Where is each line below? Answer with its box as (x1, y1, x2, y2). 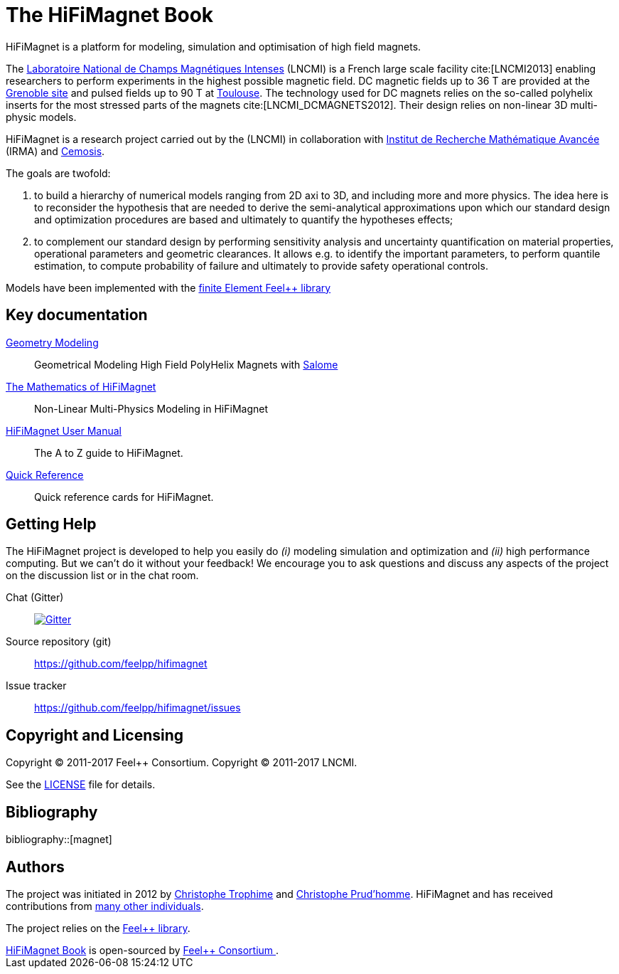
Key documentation (6, 306, 148, 324)
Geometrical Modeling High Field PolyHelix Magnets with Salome (34, 358, 338, 371)
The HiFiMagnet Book (6, 3, 214, 27)
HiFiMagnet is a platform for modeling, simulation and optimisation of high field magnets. (6, 40, 421, 53)
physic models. (6, 110, 77, 123)
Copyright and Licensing (6, 726, 184, 744)
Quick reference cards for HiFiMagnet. (34, 490, 214, 503)
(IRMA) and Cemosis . (6, 144, 105, 157)
